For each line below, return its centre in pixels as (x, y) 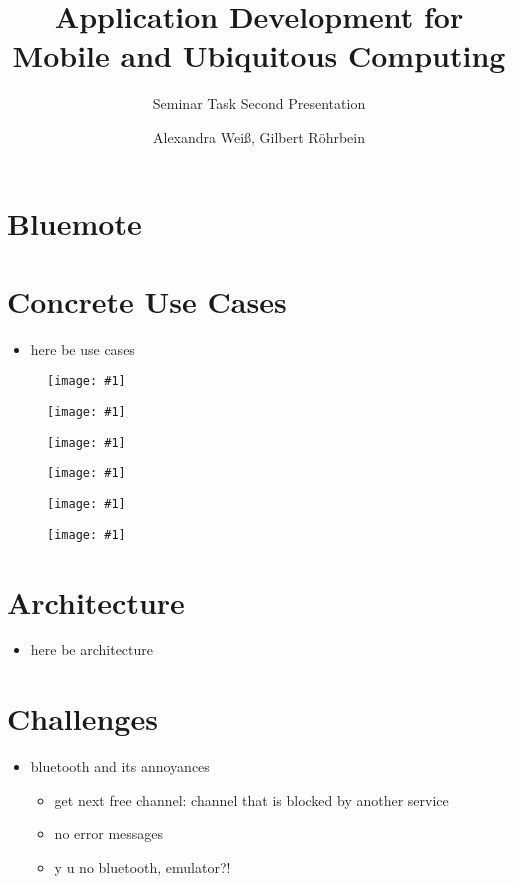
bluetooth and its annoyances (120, 766)
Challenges (82, 718)
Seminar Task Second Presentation (259, 103)
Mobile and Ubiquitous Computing (259, 55)
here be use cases (82, 348)
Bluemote (74, 222)
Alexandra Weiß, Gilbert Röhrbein (258, 136)
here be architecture (92, 649)
